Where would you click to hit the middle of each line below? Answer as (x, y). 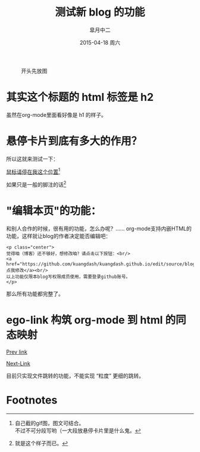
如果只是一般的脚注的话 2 (36, 184)
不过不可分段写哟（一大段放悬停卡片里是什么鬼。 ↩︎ (78, 431)
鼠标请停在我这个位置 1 (33, 171)
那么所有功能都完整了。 (35, 294)
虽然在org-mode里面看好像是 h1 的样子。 (57, 114)
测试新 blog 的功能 (100, 12)
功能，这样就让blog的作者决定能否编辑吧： (59, 236)
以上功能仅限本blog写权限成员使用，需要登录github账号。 (68, 277)
